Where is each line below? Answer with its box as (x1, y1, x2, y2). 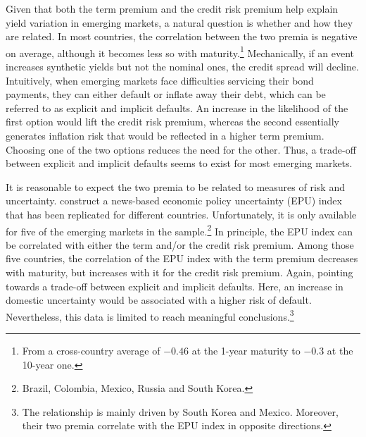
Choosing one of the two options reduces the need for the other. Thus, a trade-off (6, 142, 356, 156)
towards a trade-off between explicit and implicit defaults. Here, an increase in (6, 278, 343, 293)
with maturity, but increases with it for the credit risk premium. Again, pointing (6, 265, 353, 279)
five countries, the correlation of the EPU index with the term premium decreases (6, 251, 358, 266)
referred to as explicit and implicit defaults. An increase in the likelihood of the (6, 100, 348, 115)
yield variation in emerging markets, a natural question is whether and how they (6, 15, 353, 30)
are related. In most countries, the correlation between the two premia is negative (6, 29, 358, 44)
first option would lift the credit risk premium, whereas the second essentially (6, 114, 339, 129)
